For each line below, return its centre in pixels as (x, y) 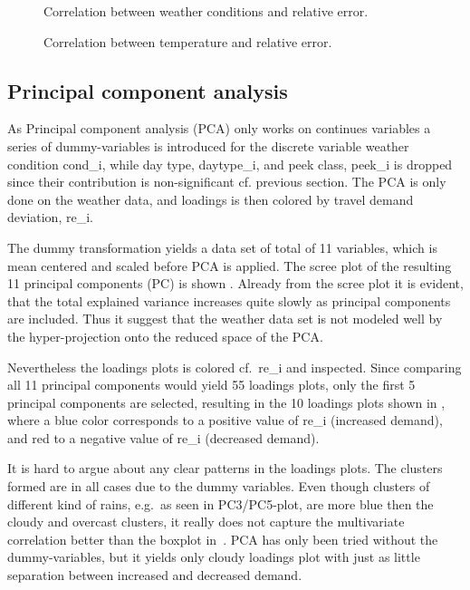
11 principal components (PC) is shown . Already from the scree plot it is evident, (235, 283)
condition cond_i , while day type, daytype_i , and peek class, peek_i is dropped (230, 164)
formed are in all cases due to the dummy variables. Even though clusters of (219, 486)
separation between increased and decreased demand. (155, 575)
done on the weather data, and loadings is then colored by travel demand (211, 199)
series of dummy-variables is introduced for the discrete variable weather (208, 145)
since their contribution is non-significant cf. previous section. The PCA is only (227, 182)
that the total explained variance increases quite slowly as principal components (229, 300)
